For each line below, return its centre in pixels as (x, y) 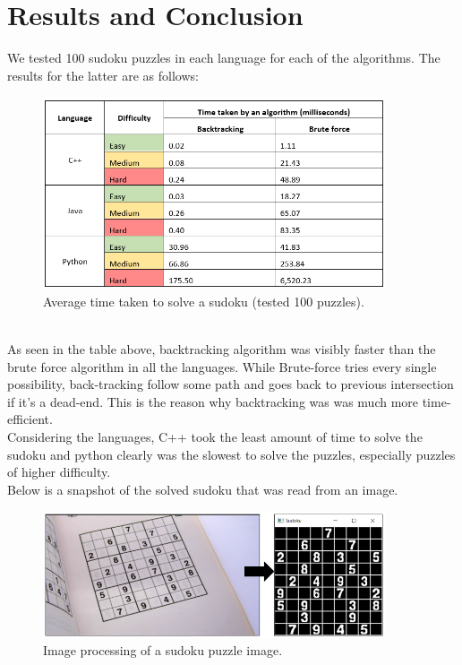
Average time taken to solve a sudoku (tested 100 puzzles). (204, 301)
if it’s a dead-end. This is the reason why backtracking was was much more (213, 401)
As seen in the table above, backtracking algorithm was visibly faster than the (222, 349)
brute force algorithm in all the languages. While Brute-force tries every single (222, 366)
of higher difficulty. (59, 472)
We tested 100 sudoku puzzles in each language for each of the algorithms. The (224, 58)
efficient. (30, 419)
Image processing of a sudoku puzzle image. (163, 650)
